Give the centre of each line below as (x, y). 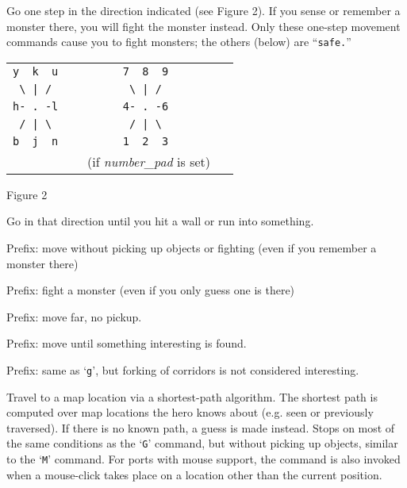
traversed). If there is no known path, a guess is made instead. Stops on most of (201, 427)
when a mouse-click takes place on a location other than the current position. (194, 474)
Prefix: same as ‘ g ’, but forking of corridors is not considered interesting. (183, 370)
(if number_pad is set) (149, 161)
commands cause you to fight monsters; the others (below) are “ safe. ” (179, 42)
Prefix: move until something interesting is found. (127, 343)
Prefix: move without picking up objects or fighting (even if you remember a (192, 248)
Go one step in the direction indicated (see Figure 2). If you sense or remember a (203, 10)
